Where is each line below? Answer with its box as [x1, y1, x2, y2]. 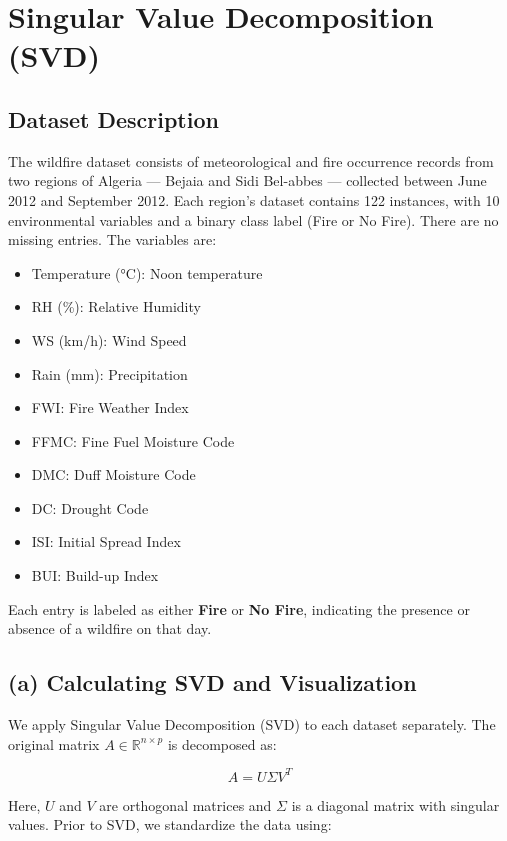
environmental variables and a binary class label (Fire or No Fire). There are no [8, 209, 499, 230]
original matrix [8, 733, 100, 754]
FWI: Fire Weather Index [31, 397, 189, 418]
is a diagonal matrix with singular [291, 794, 500, 815]
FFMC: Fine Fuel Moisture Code [31, 430, 235, 451]
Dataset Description [8, 103, 219, 134]
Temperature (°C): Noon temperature [31, 262, 263, 283]
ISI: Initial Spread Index [31, 531, 181, 552]
